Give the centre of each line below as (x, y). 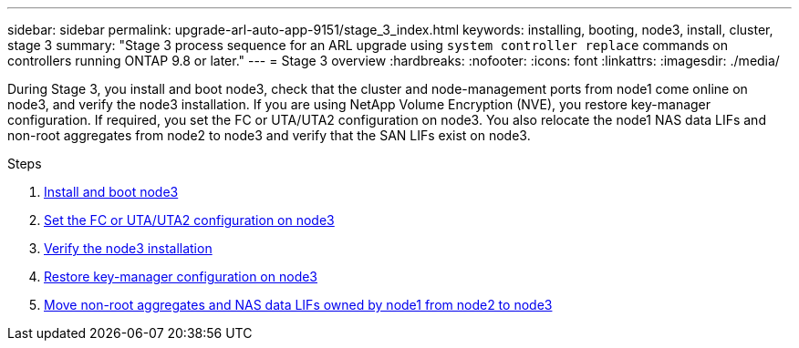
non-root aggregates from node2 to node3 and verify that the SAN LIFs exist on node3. (269, 135)
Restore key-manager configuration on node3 (181, 276)
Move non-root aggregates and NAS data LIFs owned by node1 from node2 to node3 (298, 305)
